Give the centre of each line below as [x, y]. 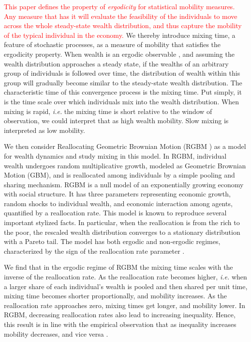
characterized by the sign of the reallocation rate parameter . [94, 251]
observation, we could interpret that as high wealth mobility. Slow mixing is [116, 121]
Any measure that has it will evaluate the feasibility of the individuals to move [121, 16]
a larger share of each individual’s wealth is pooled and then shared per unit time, [126, 286]
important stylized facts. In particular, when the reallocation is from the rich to [122, 222]
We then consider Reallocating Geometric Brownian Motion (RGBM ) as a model [125, 146]
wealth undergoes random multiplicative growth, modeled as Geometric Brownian [125, 165]
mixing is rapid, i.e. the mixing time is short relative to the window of [108, 111]
